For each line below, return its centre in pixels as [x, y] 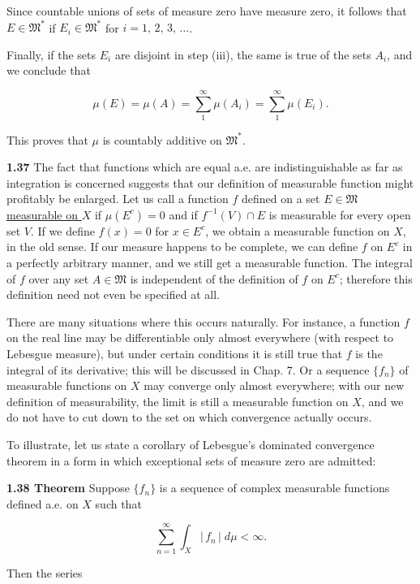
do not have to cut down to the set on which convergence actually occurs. [189, 417]
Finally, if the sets [51, 54]
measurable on [43, 214]
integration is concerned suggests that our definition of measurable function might [210, 182]
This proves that [47, 139]
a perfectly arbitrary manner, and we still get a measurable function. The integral [210, 263]
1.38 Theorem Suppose [68, 488]
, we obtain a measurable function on [298, 230]
